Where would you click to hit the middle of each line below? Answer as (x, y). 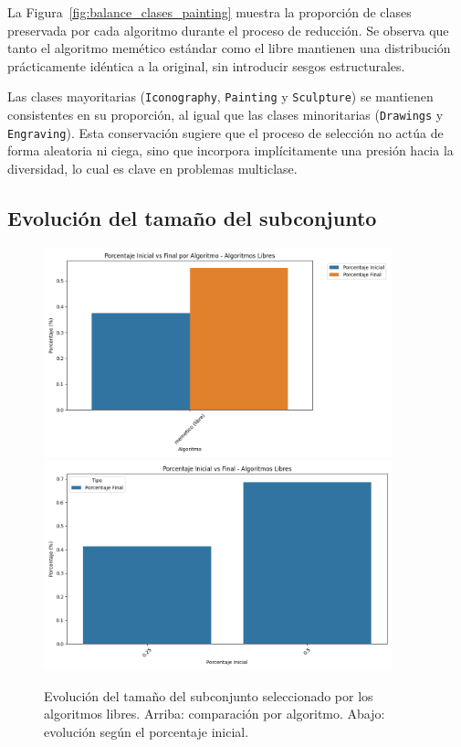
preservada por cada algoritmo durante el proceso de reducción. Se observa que (228, 30)
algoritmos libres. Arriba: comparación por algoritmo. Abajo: (215, 714)
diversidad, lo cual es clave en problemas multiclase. (152, 168)
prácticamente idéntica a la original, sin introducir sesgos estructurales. (206, 65)
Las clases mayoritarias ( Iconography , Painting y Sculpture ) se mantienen (220, 96)
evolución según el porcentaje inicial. (147, 732)
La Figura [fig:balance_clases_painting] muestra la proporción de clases (210, 12)
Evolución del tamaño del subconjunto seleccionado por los (209, 695)
